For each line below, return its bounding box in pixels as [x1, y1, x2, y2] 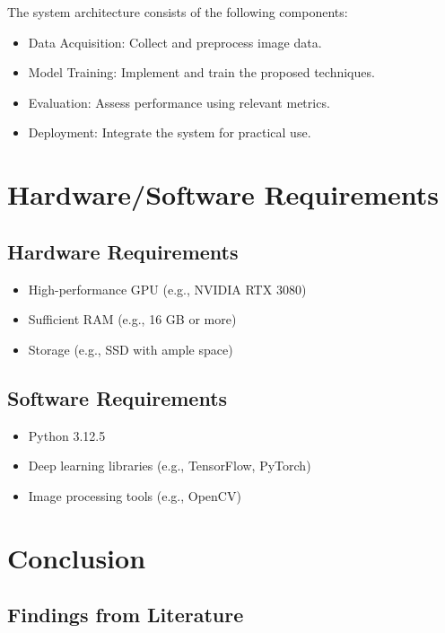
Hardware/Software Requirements [7, 176, 439, 213]
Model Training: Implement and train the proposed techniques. [28, 63, 375, 82]
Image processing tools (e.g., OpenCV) [28, 486, 241, 505]
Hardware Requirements [7, 237, 239, 265]
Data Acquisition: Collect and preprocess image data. [28, 32, 322, 51]
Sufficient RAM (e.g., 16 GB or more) [28, 310, 237, 329]
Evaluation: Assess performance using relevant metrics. [28, 92, 330, 111]
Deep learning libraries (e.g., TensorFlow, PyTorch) [28, 456, 311, 475]
